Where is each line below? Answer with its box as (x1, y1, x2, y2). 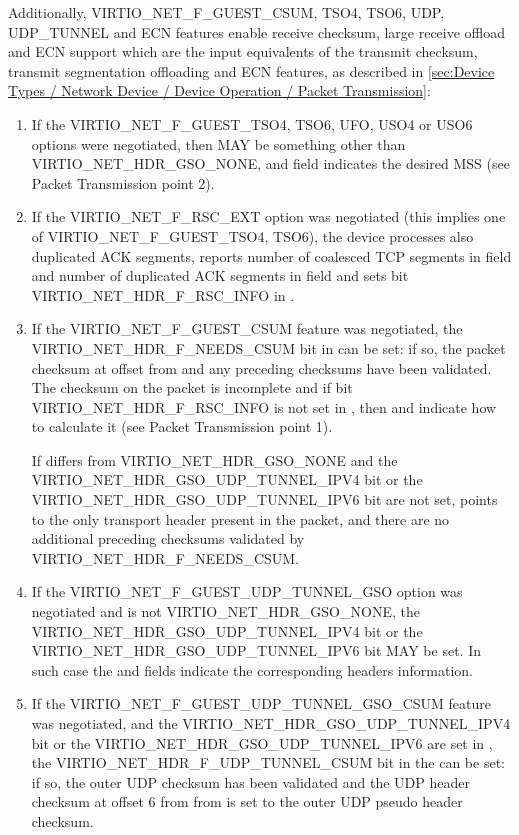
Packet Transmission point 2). (31, 172, 215, 193)
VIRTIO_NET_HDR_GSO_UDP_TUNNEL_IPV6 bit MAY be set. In (31, 640, 481, 661)
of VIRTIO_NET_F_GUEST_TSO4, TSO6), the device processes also (31, 225, 474, 246)
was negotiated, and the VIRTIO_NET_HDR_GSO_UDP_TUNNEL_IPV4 (31, 713, 511, 733)
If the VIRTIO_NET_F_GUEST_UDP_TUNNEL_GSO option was (31, 581, 463, 602)
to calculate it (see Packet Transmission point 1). (31, 416, 333, 437)
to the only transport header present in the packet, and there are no (31, 508, 450, 529)
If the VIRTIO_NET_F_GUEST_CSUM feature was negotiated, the (31, 318, 463, 339)
